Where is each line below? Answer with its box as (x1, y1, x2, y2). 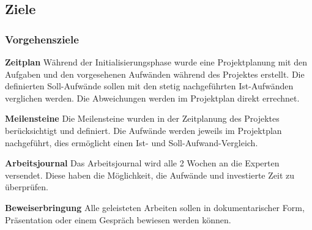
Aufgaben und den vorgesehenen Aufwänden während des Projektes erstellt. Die (5, 67, 305, 80)
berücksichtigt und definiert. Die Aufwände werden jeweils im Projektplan (5, 124, 282, 136)
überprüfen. (5, 180, 48, 193)
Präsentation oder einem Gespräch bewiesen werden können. (5, 213, 231, 226)
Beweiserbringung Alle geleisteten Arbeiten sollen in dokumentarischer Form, (5, 201, 305, 213)
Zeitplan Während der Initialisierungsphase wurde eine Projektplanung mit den (5, 56, 307, 68)
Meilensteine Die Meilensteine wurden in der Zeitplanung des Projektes (5, 112, 280, 125)
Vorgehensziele (5, 31, 79, 46)
